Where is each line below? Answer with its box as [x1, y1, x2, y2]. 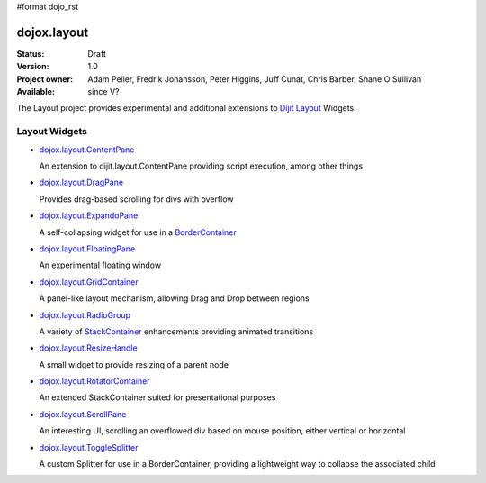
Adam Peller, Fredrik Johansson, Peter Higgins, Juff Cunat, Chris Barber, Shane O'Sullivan [87, 73, 422, 85]
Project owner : [16, 73, 74, 85]
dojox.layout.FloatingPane [39, 243, 136, 254]
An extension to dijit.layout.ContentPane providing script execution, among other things [39, 160, 364, 171]
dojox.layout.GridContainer [39, 276, 139, 287]
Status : [16, 48, 45, 59]
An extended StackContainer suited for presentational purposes [39, 392, 276, 403]
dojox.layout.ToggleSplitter [39, 442, 139, 452]
